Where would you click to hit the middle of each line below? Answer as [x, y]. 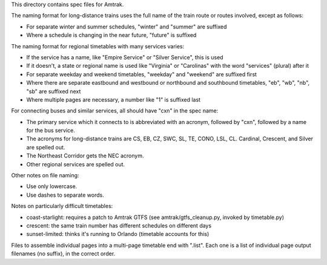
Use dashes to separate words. [65, 195]
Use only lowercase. [52, 186]
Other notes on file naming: [45, 175]
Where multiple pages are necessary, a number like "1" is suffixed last [114, 99]
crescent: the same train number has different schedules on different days [119, 225]
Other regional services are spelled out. [76, 164]
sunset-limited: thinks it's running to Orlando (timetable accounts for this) [118, 234]
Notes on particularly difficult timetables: [62, 206]
